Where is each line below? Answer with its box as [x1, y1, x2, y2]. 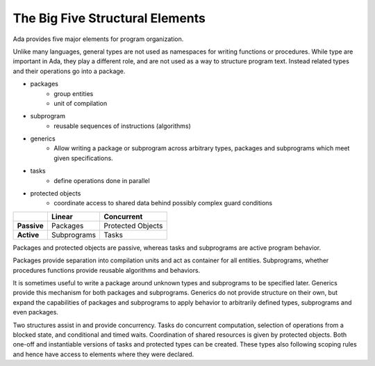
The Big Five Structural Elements [12, 10, 206, 26]
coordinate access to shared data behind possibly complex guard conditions [53, 199, 273, 207]
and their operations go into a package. [12, 67, 126, 75]
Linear [51, 212, 73, 221]
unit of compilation [53, 99, 108, 107]
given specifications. [53, 154, 114, 162]
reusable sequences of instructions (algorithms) [53, 122, 191, 130]
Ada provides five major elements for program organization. [12, 35, 184, 43]
